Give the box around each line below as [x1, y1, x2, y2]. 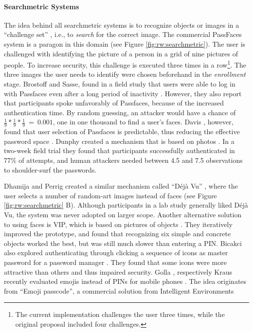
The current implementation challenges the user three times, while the [15, 309, 225, 319]
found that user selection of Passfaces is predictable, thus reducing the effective [4, 126, 240, 137]
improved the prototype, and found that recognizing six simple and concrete [4, 228, 231, 239]
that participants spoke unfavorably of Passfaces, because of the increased [4, 98, 224, 108]
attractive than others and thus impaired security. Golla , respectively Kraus [4, 266, 232, 277]
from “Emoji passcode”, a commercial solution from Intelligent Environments [4, 285, 234, 296]
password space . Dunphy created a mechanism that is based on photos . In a [4, 136, 235, 146]
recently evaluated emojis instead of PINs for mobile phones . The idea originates [4, 276, 247, 286]
